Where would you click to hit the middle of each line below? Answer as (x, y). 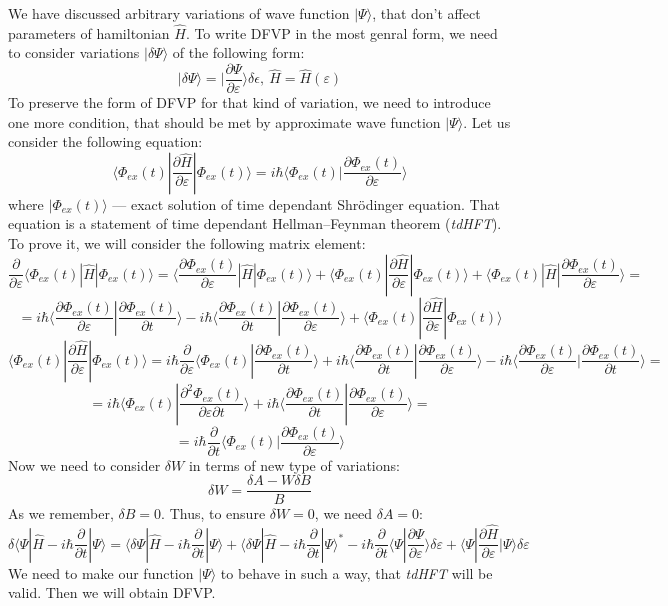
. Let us (487, 121)
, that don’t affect (426, 13)
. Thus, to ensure (213, 513)
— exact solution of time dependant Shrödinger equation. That (306, 203)
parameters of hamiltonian (89, 32)
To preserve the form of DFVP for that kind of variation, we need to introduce (249, 102)
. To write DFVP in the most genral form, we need (341, 32)
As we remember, (61, 513)
